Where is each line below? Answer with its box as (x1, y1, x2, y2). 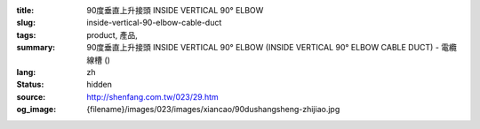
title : (16, 5, 35, 15)
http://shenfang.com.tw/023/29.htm (86, 91, 220, 102)
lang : (16, 66, 36, 77)
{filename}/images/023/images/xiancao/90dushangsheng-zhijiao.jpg (86, 104, 340, 115)
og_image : (16, 104, 57, 115)
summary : (16, 42, 56, 53)
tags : (16, 29, 36, 40)
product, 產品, (86, 29, 138, 40)
